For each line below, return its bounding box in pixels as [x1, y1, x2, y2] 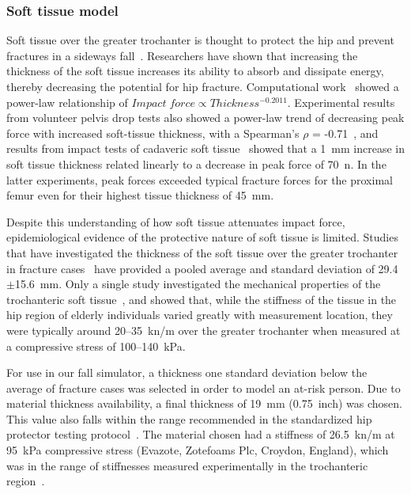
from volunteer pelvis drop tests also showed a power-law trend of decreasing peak [6, 109, 405, 126]
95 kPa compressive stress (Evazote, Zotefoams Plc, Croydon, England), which [6, 442, 389, 458]
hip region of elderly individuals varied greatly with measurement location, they [6, 306, 393, 323]
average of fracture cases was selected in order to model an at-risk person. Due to [6, 379, 401, 396]
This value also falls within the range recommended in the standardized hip [6, 410, 372, 427]
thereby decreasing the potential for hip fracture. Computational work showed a [6, 78, 399, 94]
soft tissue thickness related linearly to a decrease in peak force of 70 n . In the [6, 155, 386, 172]
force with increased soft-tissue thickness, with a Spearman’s [6, 124, 300, 141]
